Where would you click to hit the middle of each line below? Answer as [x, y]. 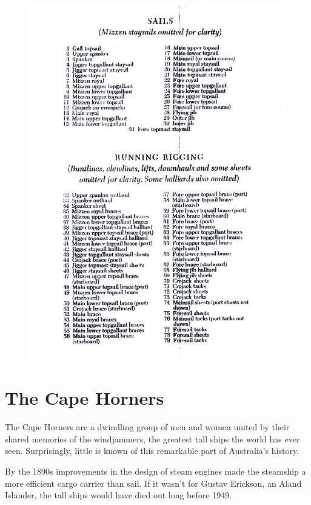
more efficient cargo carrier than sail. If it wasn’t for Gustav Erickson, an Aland [153, 483]
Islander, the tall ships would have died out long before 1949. [119, 495]
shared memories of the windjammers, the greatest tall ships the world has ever [152, 438]
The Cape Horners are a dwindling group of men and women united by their [147, 427]
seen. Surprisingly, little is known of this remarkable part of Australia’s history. [152, 451]
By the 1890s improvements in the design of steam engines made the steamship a [155, 471]
